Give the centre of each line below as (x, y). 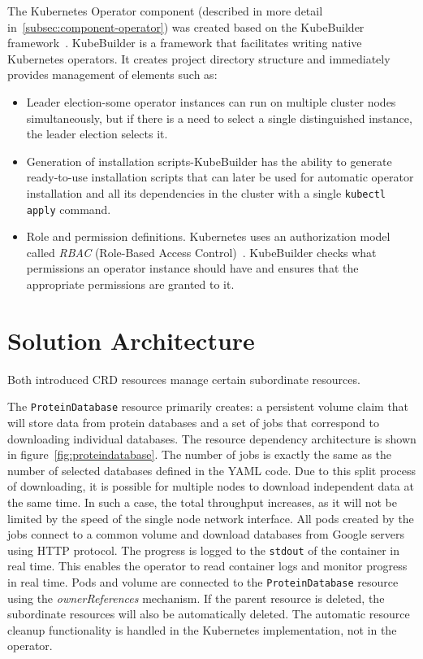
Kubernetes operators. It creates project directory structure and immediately (199, 58)
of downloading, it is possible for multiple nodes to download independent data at (211, 486)
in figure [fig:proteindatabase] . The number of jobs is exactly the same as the (200, 454)
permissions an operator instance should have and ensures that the (192, 268)
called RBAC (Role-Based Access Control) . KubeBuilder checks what (201, 252)
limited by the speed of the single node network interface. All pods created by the (211, 518)
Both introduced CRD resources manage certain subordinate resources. (184, 379)
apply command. (69, 209)
